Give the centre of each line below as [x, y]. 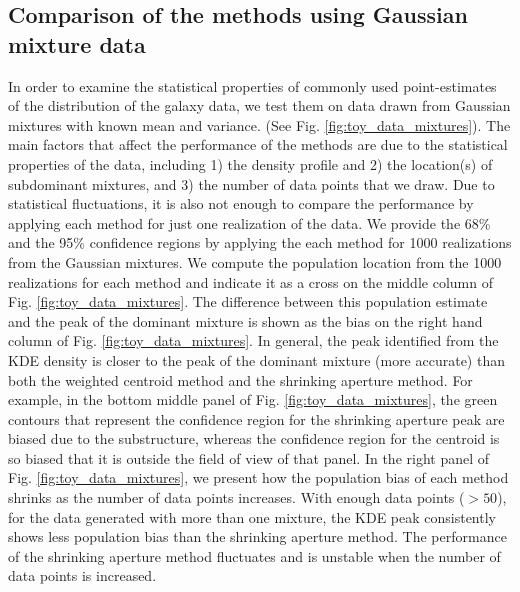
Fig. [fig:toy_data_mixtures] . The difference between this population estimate [248, 301]
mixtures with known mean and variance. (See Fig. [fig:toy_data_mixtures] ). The [259, 124]
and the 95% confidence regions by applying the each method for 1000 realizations [260, 242]
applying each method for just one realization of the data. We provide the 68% [249, 222]
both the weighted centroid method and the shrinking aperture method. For [240, 379]
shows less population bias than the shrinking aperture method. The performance [257, 536]
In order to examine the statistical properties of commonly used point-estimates [252, 85]
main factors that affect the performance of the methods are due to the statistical [258, 144]
